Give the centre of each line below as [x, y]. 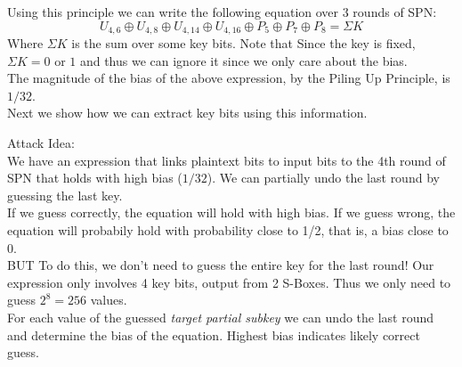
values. [109, 300]
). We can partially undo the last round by [323, 178]
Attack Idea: [41, 143]
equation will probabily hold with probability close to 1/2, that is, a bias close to [228, 229]
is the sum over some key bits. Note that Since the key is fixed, [243, 43]
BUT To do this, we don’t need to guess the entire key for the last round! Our [221, 265]
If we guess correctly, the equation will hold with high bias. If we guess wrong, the [231, 212]
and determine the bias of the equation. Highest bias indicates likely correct [214, 334]
